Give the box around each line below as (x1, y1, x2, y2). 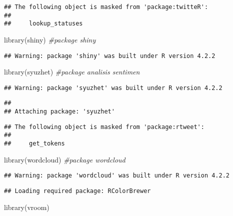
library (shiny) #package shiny (4, 34, 96, 44)
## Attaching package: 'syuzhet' (4, 108, 115, 115)
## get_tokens (4, 140, 65, 147)
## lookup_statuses (4, 20, 83, 27)
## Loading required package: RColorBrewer (4, 187, 151, 194)
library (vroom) (4, 201, 49, 212)
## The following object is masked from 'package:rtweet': (4, 123, 204, 130)
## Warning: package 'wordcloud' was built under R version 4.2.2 (4, 172, 230, 179)
